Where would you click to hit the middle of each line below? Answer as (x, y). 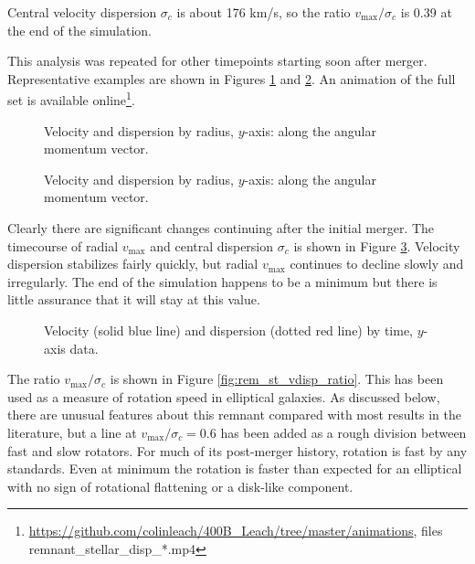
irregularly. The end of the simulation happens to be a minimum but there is (222, 281)
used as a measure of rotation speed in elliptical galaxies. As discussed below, (224, 396)
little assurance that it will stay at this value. (134, 299)
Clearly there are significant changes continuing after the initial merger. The (221, 228)
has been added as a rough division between (343, 432)
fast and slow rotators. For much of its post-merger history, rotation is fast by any (237, 450)
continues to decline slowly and (377, 264)
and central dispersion (212, 245)
